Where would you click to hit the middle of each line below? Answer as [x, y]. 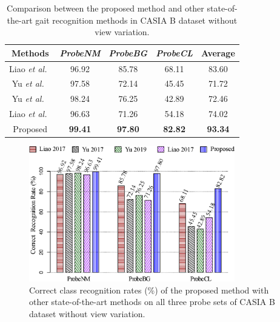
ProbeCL [175, 52]
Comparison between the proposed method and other [105, 8]
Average [218, 52]
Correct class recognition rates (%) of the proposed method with [149, 290]
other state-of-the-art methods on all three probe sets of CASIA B [152, 302]
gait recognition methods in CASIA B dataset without [136, 20]
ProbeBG [128, 52]
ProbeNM [80, 52]
